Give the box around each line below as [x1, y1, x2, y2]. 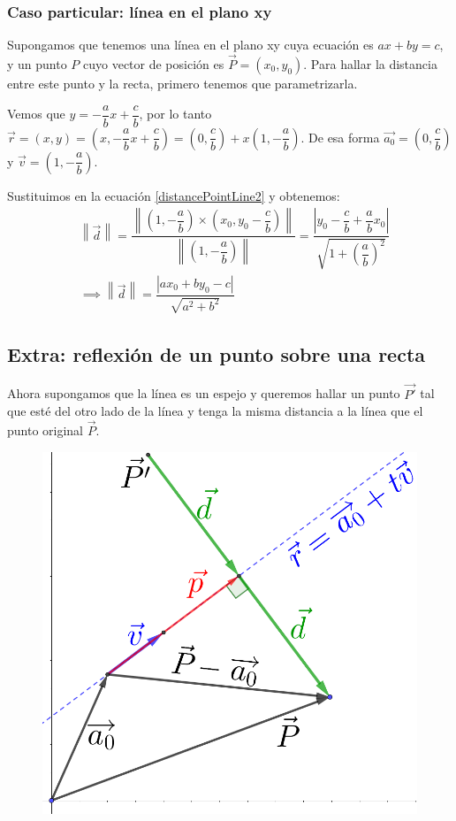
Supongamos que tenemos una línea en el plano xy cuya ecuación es [7, 35, 374, 54]
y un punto [7, 55, 67, 73]
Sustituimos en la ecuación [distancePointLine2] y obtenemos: [7, 186, 340, 204]
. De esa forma [300, 127, 380, 146]
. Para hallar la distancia [303, 55, 437, 73]
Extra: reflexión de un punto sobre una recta [7, 340, 426, 367]
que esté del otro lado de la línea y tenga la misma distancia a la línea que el [7, 402, 423, 420]
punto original [7, 421, 84, 440]
